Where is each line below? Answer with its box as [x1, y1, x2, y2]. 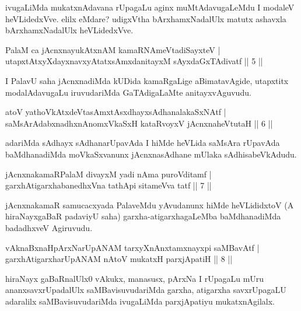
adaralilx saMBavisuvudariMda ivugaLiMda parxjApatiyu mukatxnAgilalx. [5, 295, 275, 307]
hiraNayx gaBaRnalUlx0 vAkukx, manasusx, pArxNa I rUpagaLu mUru [5, 272, 264, 284]
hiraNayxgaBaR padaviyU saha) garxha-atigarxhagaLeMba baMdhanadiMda [5, 210, 281, 222]
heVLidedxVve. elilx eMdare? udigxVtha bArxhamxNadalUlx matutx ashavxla [5, 12, 286, 25]
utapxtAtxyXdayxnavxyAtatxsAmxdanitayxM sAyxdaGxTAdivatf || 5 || [5, 55, 263, 67]
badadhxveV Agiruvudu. [5, 221, 93, 233]
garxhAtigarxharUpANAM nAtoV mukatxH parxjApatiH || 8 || [5, 253, 233, 265]
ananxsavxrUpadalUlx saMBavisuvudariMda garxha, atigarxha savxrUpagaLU [5, 284, 286, 296]
